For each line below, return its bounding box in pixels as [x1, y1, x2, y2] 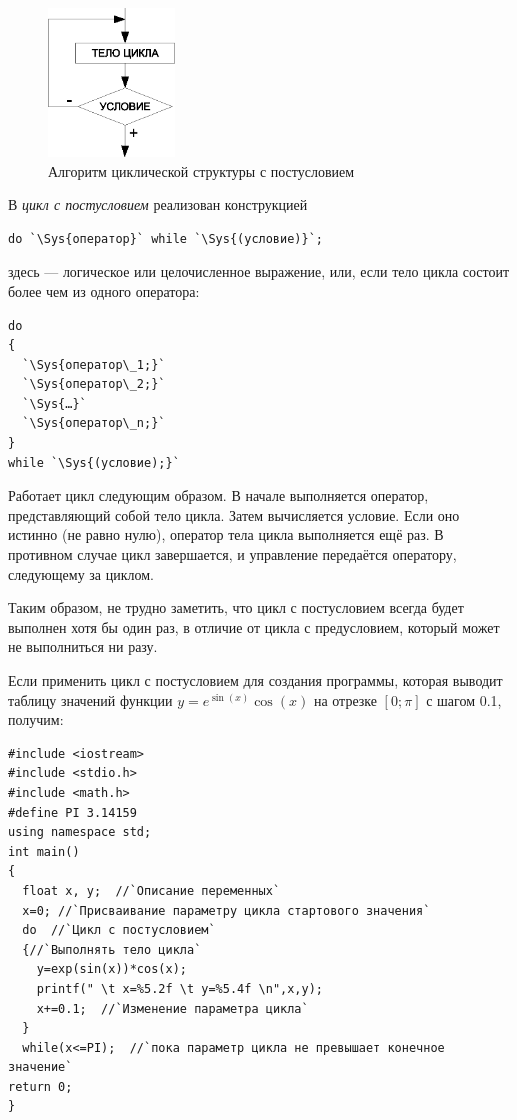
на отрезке [313, 689, 377, 710]
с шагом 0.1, [426, 689, 502, 710]
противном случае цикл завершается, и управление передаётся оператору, [8, 544, 457, 565]
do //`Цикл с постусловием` [22, 923, 216, 938]
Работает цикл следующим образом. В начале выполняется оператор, [8, 485, 429, 506]
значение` [8, 1060, 73, 1075]
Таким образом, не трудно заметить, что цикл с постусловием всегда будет [8, 597, 464, 618]
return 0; [8, 1079, 73, 1094]
